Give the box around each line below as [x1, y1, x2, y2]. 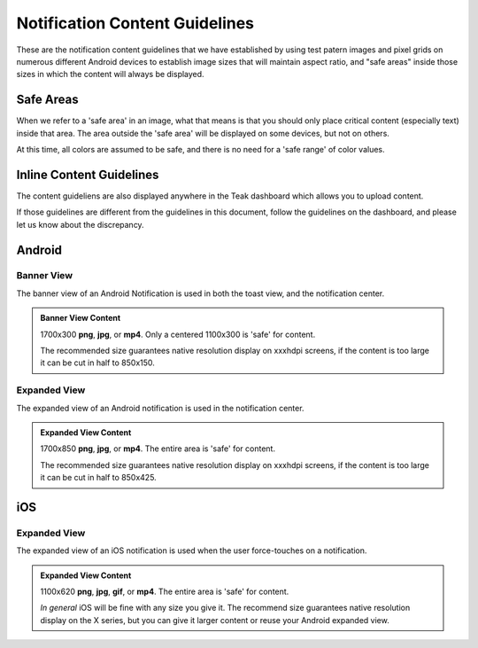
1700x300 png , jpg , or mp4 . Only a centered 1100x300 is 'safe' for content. [40, 329, 316, 340]
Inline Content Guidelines [16, 167, 159, 182]
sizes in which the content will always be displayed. [16, 69, 204, 80]
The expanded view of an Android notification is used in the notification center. [16, 402, 305, 413]
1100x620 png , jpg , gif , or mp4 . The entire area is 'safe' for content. [40, 586, 289, 597]
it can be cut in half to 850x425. [40, 472, 157, 483]
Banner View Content [40, 313, 121, 324]
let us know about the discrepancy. [16, 219, 145, 230]
